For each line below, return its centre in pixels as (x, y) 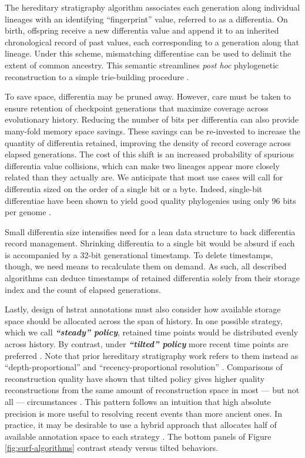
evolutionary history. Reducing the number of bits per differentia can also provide (152, 119)
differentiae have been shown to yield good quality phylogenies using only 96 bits (150, 200)
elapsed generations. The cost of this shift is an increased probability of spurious (150, 154)
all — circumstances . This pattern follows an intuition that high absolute (138, 401)
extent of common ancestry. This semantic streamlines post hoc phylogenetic (142, 65)
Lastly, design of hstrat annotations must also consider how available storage (143, 309)
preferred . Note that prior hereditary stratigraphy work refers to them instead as (152, 355)
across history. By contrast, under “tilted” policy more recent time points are (147, 344)
